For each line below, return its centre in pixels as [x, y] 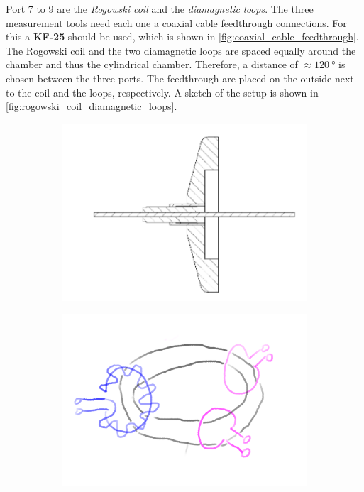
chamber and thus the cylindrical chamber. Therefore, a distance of [152, 64]
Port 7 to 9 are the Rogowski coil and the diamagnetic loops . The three [160, 9]
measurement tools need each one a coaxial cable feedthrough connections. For [176, 22]
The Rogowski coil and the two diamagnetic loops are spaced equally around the [181, 50]
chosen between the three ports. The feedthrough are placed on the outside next [180, 78]
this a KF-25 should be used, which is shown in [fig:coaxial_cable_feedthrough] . [182, 37]
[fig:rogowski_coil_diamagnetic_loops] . [92, 106]
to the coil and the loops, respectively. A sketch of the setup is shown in [162, 92]
